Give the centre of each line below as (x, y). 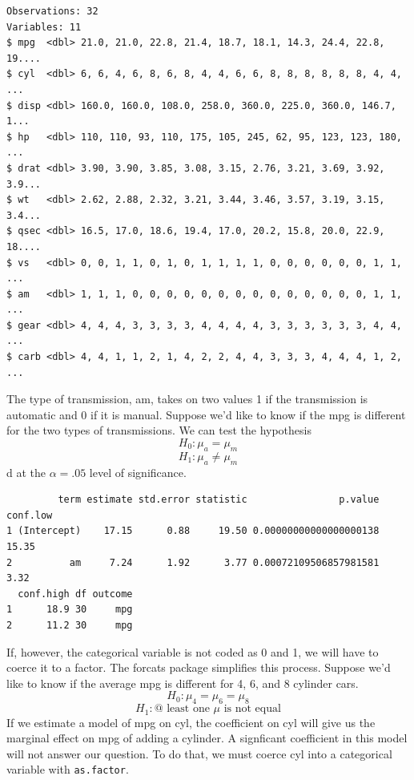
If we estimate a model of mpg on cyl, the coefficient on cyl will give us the (191, 722)
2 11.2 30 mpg (70, 625)
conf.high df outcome (75, 594)
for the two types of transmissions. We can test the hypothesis (159, 430)
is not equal (252, 709)
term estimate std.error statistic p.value (219, 500)
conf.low (30, 515)
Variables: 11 (44, 27)
